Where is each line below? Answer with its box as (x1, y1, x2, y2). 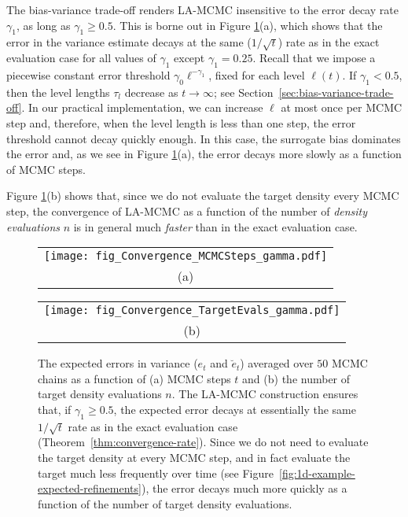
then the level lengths (6, 83, 110, 100)
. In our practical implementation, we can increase (21, 99, 263, 116)
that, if (38, 401, 72, 417)
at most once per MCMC (281, 99, 402, 116)
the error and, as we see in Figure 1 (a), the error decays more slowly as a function (6, 146, 402, 162)
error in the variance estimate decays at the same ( (6, 34, 252, 50)
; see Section (213, 83, 274, 100)
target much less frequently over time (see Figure (38, 464, 274, 481)
